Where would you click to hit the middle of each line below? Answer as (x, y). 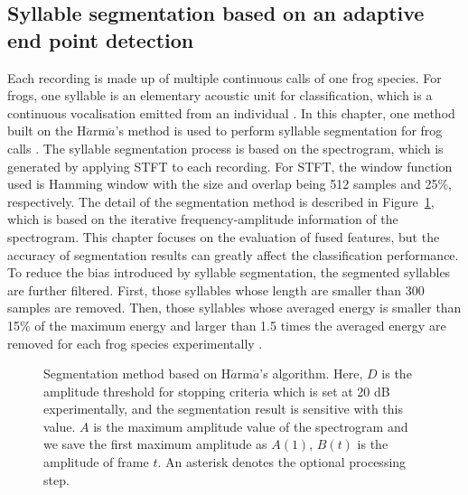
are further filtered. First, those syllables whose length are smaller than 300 (216, 290)
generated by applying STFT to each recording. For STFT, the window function (230, 166)
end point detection (101, 39)
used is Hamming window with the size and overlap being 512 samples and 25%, (229, 184)
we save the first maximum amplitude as (155, 444)
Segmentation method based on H (137, 374)
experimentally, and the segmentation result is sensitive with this (223, 409)
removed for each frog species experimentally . (135, 343)
